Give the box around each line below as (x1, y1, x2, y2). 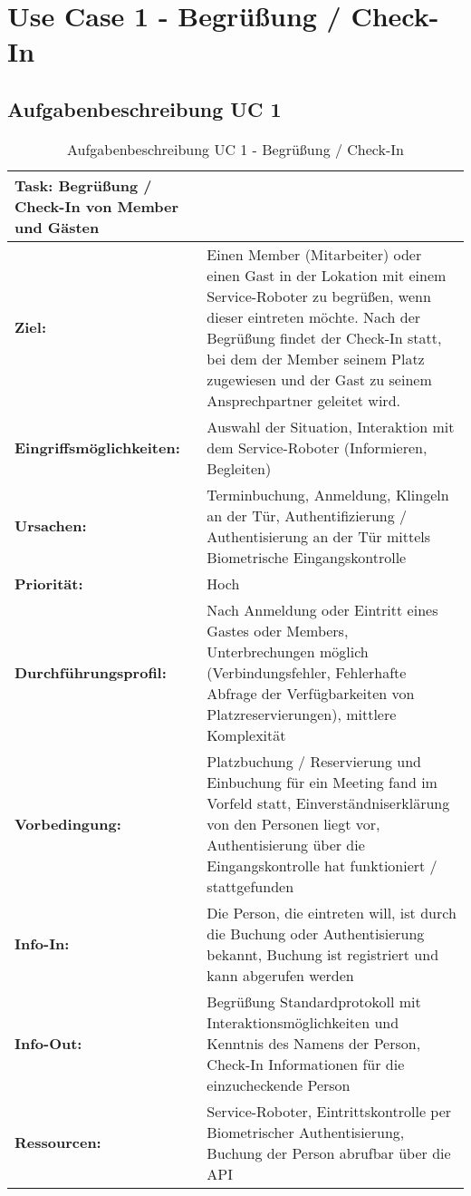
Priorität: (14, 572, 83, 594)
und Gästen (14, 216, 100, 238)
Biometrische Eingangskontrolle (207, 546, 407, 568)
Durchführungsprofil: (14, 661, 167, 683)
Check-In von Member (14, 195, 179, 217)
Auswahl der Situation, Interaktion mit (207, 415, 455, 437)
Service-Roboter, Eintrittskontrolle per (207, 1100, 452, 1122)
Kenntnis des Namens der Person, (207, 1032, 421, 1054)
